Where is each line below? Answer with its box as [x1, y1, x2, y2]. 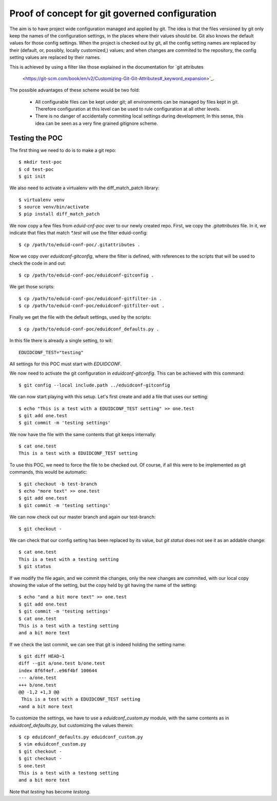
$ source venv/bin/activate [18, 204, 89, 210]
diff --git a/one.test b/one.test [18, 660, 105, 667]
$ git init [18, 173, 46, 179]
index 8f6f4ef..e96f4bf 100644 [18, 668, 97, 673]
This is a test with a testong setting [18, 770, 119, 776]
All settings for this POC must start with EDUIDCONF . [9, 361, 122, 367]
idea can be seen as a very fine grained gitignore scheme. [35, 120, 159, 126]
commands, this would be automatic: [9, 469, 88, 475]
